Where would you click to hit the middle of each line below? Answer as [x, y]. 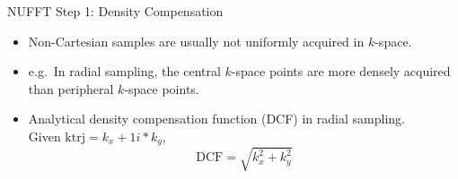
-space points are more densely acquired [341, 71]
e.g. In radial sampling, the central [124, 71]
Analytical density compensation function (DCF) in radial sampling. [216, 119]
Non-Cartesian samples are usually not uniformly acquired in [196, 41]
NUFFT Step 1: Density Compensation [115, 11]
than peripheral [71, 88]
